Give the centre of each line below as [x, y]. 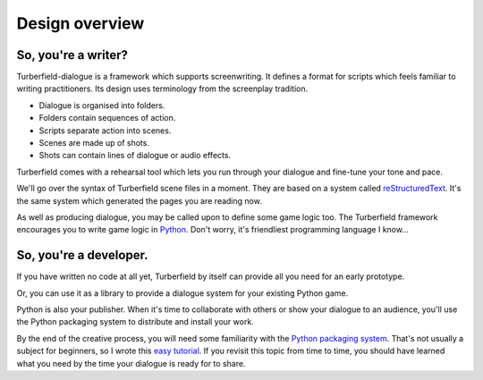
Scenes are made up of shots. [94, 143]
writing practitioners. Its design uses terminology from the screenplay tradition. [162, 89]
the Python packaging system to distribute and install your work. [135, 322]
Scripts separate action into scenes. [105, 131]
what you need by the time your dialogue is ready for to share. [131, 363]
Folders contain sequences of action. [107, 118]
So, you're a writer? [72, 55]
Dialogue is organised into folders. [102, 105]
